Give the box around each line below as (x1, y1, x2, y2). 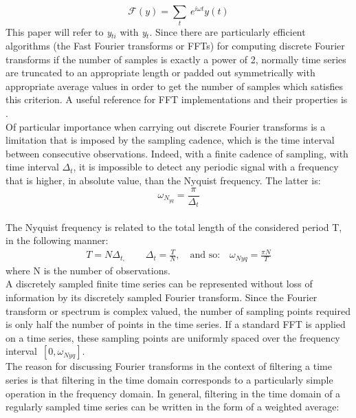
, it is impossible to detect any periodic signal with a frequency (73, 159, 339, 174)
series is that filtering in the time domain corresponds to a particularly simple (5, 372, 333, 386)
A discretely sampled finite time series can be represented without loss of (5, 276, 313, 291)
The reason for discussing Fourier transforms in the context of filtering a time (5, 359, 332, 373)
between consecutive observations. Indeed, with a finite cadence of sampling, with (5, 146, 348, 160)
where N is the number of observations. (5, 263, 170, 277)
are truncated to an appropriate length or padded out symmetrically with (5, 65, 315, 80)
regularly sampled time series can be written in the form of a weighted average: (5, 399, 340, 414)
